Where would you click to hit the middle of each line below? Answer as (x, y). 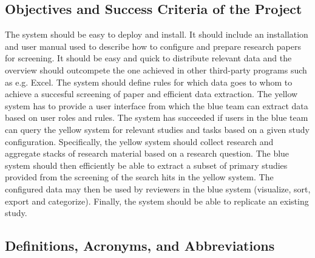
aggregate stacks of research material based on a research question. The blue (147, 153)
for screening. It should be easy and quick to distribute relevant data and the (148, 58)
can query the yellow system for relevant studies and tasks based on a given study (157, 129)
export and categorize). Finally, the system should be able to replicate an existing (157, 201)
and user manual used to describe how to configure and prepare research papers (153, 46)
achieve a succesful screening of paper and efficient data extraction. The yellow (151, 94)
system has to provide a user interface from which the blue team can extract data (157, 105)
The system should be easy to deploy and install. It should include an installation (157, 34)
